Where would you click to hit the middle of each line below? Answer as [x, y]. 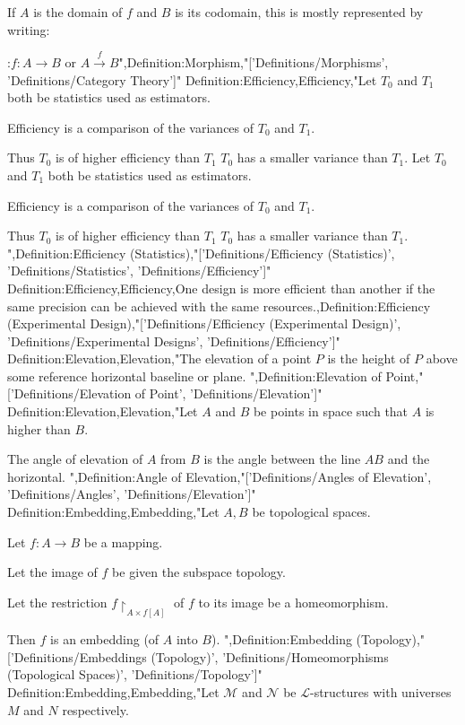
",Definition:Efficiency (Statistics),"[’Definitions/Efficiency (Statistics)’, [201, 253]
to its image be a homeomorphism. [293, 602]
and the [409, 459]
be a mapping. [123, 542]
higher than [39, 428]
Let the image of [52, 572]
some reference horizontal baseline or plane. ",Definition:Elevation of [194, 376]
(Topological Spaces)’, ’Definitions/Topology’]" [135, 674]
